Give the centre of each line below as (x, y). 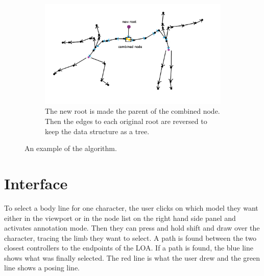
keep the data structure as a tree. (97, 131)
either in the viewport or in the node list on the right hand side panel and (120, 218)
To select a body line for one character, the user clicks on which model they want (131, 207)
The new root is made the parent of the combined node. (133, 111)
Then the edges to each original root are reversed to (126, 121)
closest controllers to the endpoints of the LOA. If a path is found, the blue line (129, 248)
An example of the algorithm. (71, 148)
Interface (36, 183)
